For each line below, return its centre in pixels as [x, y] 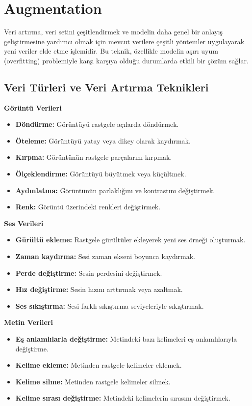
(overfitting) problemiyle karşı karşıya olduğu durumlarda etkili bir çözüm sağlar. [126, 60]
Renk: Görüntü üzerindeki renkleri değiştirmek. [88, 207]
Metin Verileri [28, 322]
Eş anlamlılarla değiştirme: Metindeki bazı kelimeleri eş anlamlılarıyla [126, 339]
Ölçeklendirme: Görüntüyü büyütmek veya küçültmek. [101, 174]
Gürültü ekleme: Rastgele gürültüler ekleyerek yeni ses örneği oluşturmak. [130, 240]
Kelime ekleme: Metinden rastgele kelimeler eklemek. [99, 365]
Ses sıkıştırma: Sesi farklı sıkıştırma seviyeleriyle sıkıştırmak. [110, 305]
